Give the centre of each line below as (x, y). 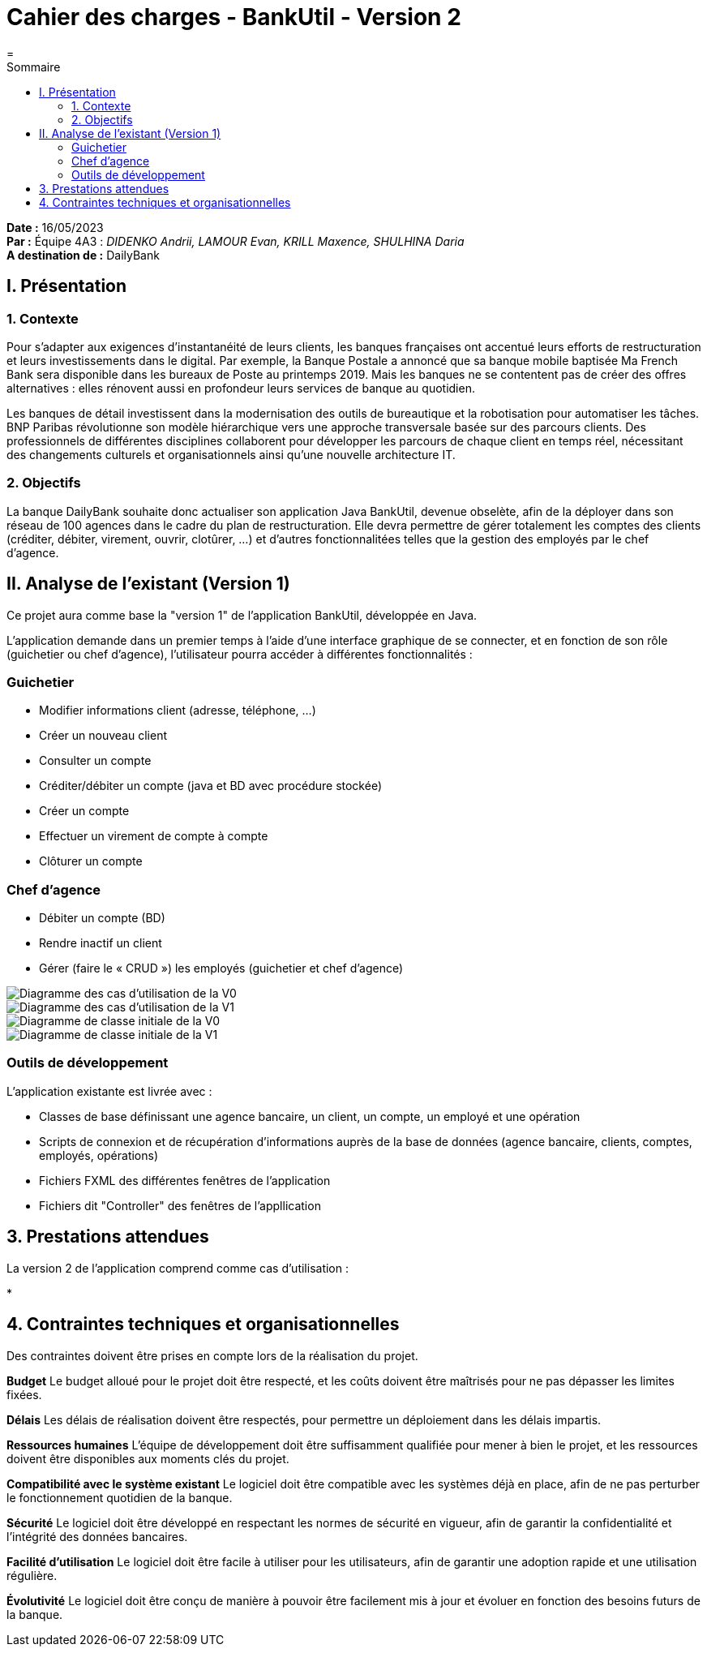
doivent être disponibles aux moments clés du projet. (148, 1458)
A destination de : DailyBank (83, 255)
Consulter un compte (95, 761)
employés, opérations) (99, 1155)
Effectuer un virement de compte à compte (154, 836)
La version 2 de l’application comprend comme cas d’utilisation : (178, 1268)
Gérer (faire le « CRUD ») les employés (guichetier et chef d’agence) (221, 968)
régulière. (32, 1575)
